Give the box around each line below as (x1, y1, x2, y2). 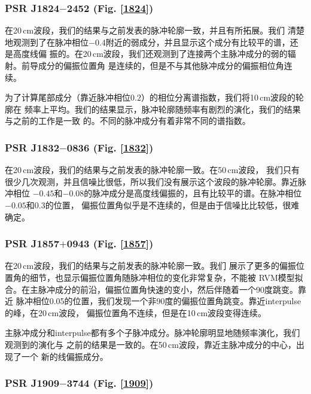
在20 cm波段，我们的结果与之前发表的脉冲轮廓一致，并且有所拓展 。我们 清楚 (5, 24, 304, 37)
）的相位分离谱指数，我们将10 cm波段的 (141, 91, 296, 104)
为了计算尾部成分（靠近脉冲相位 (5, 91, 130, 104)
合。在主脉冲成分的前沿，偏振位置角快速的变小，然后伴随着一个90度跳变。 (5, 283, 298, 295)
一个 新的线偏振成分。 (21, 350, 108, 362)
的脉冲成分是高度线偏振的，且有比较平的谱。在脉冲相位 (84, 187, 302, 199)
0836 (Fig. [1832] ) (66, 140, 154, 154)
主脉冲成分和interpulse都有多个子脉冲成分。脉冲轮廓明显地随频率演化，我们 (5, 326, 300, 339)
